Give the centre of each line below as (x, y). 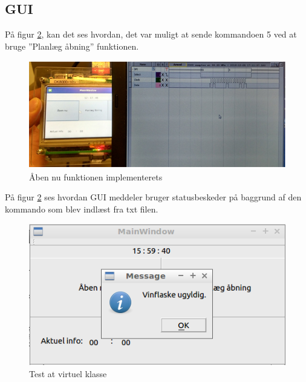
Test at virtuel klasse (68, 373)
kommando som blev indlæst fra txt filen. (82, 209)
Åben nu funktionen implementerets (96, 176)
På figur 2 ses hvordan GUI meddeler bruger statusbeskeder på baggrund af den (153, 197)
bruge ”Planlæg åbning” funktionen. (72, 46)
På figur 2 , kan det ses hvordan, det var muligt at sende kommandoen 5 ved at (151, 34)
